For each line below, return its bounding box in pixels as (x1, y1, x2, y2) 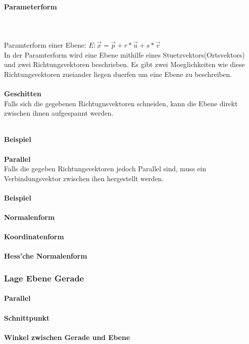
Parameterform (4, 1, 57, 11)
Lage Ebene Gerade (4, 272, 84, 284)
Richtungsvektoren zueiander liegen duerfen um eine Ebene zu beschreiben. (4, 69, 232, 79)
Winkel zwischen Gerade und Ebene (4, 332, 130, 342)
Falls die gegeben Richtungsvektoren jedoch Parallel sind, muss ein (4, 163, 206, 174)
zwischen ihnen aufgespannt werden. (4, 108, 114, 118)
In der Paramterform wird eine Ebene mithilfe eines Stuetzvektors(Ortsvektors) (4, 49, 245, 60)
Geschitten (4, 88, 42, 98)
